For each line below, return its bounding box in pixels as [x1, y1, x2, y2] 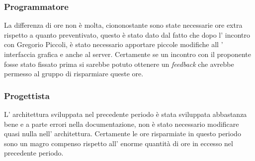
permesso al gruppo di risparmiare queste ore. [4, 68, 144, 79]
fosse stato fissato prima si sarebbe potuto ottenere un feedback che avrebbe [4, 58, 234, 69]
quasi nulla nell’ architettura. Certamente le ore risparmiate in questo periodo [4, 128, 241, 139]
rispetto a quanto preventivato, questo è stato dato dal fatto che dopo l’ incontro [4, 29, 251, 40]
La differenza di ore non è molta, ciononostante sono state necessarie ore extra [4, 20, 243, 30]
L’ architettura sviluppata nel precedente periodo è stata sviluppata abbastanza [4, 109, 247, 119]
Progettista [4, 89, 50, 102]
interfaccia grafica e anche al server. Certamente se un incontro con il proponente [4, 49, 251, 59]
